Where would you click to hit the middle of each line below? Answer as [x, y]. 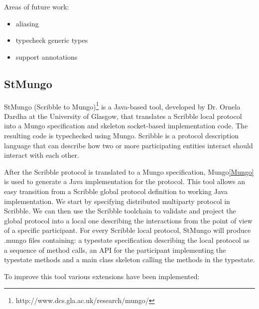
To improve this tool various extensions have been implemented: [102, 276]
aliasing [27, 23]
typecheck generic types [52, 40]
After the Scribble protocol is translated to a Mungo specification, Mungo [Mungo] [129, 171]
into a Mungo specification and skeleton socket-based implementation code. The [126, 126]
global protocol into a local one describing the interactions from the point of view [128, 220]
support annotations [47, 56]
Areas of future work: [37, 6]
